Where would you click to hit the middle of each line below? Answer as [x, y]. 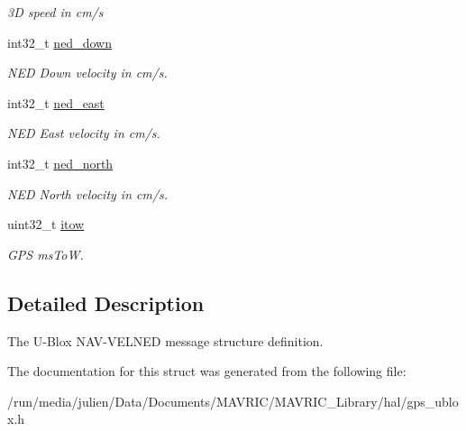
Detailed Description [106, 303]
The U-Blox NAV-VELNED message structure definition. [165, 340]
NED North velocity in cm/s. [88, 193]
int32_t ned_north [60, 163]
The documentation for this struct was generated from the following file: [207, 371]
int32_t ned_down [59, 42]
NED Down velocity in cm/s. [87, 73]
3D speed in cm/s [55, 12]
